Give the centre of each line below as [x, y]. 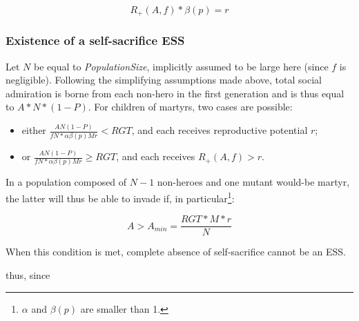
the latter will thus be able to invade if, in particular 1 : [120, 197]
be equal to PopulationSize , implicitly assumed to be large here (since [181, 66]
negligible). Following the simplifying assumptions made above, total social [164, 80]
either [34, 130]
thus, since [28, 274]
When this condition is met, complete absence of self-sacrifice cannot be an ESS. [176, 252]
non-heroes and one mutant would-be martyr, [253, 182]
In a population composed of [66, 182]
